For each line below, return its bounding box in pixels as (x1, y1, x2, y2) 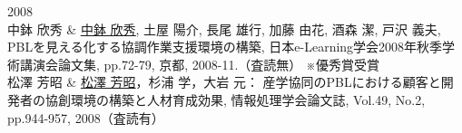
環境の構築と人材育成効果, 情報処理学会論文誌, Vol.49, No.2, (70, 90, 426, 109)
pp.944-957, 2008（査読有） (7, 108, 164, 127)
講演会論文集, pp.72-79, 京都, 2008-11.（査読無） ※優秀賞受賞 (19, 54, 379, 73)
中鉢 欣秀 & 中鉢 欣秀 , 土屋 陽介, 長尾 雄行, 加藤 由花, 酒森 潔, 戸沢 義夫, (7, 19, 441, 38)
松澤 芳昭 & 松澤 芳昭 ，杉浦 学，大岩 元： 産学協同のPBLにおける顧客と (7, 72, 441, 91)
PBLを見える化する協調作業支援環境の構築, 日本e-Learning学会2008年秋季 (7, 37, 443, 56)
